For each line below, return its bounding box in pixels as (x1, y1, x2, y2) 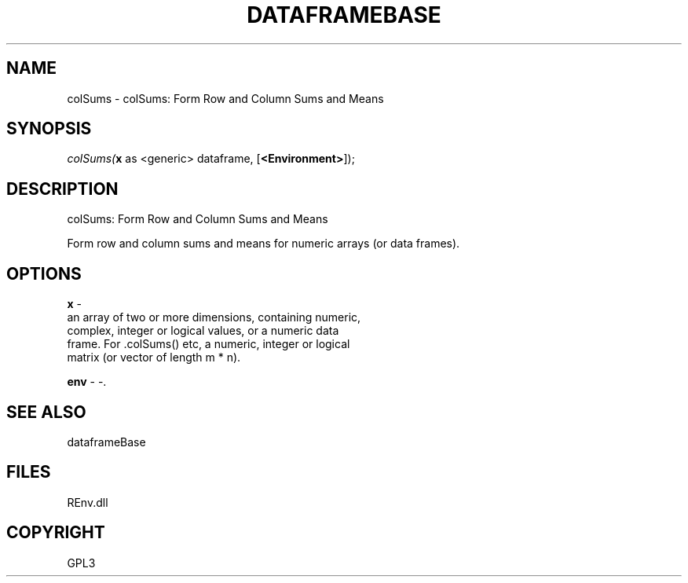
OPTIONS (6, 263, 82, 284)
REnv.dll (67, 495, 108, 509)
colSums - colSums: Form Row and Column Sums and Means (67, 91, 384, 105)
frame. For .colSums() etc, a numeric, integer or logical (67, 337, 350, 351)
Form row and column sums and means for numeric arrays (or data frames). (67, 236, 460, 251)
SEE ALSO (6, 401, 86, 422)
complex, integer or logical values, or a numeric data (67, 324, 339, 338)
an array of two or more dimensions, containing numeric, (67, 310, 361, 324)
